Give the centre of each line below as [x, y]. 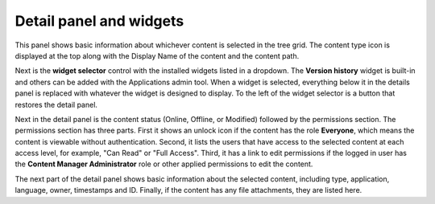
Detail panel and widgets [99, 21]
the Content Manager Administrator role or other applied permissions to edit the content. [164, 164]
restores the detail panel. [56, 104]
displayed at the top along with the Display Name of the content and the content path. [157, 55]
